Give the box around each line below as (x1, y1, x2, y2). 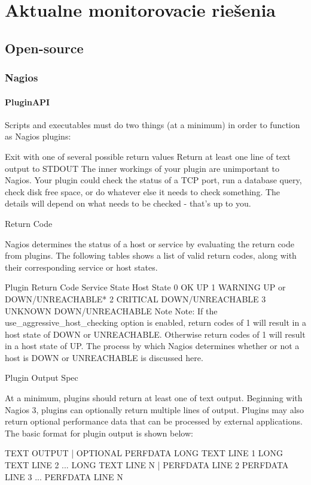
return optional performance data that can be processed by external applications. (5, 415, 303, 428)
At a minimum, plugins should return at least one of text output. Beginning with (5, 392, 303, 404)
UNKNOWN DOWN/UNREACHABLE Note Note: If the (5, 304, 218, 317)
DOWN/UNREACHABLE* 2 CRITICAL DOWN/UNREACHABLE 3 (5, 292, 266, 305)
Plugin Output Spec (5, 371, 78, 384)
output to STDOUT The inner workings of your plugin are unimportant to (5, 162, 280, 174)
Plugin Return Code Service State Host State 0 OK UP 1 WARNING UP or (5, 281, 286, 293)
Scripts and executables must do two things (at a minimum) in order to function (5, 118, 300, 131)
